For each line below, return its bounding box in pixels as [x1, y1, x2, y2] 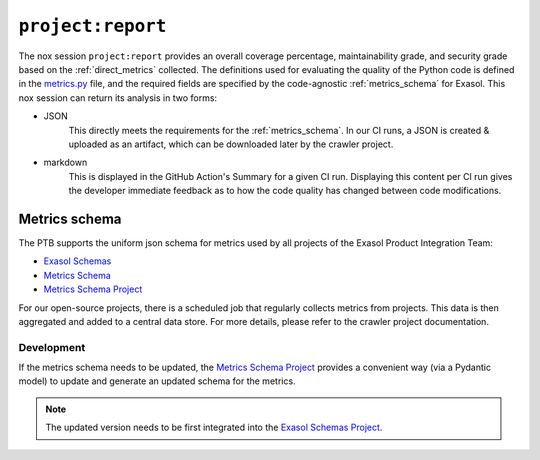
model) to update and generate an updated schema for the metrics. [18, 375, 296, 387]
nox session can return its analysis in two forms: [18, 91, 218, 104]
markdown [43, 156, 88, 169]
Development [18, 340, 86, 354]
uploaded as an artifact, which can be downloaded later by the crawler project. [68, 138, 394, 150]
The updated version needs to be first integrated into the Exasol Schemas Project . [45, 421, 383, 434]
